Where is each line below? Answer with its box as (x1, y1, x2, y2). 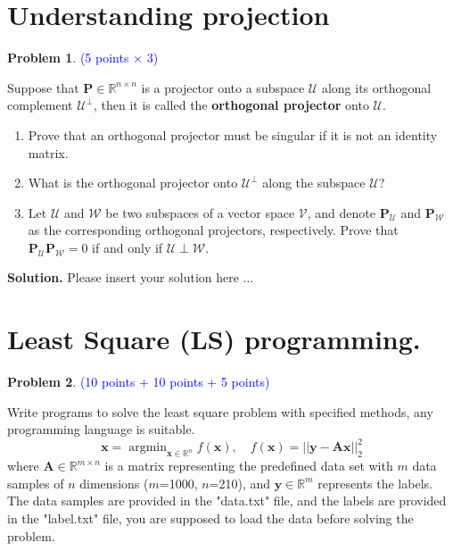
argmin (128, 441, 168, 455)
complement (7, 96, 73, 114)
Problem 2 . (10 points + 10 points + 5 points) (7, 372, 270, 391)
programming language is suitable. (7, 420, 195, 438)
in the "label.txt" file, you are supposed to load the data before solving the (7, 509, 414, 528)
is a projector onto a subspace (141, 78, 305, 96)
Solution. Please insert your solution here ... (7, 268, 254, 287)
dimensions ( (79, 473, 149, 492)
